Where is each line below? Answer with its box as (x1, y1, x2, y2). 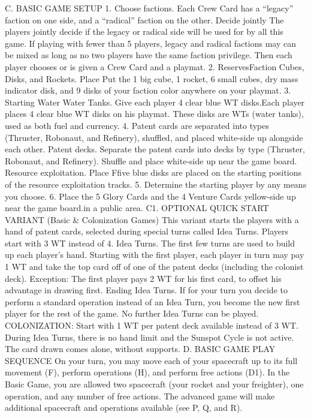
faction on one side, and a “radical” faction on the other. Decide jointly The (5, 13, 284, 26)
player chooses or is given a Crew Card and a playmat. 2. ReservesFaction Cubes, (5, 60, 304, 73)
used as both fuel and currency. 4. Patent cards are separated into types (5, 119, 269, 131)
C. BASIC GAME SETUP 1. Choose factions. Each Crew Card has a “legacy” (5, 2, 294, 14)
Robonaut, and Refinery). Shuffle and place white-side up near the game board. (5, 154, 297, 167)
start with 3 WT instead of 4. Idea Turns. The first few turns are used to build (5, 236, 295, 249)
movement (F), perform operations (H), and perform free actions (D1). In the (5, 366, 290, 378)
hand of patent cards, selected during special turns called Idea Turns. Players (5, 225, 288, 237)
